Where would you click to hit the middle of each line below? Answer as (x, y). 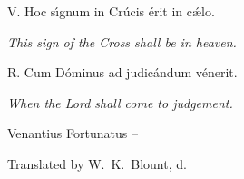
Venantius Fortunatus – (73, 133)
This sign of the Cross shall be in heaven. (122, 41)
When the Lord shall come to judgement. (120, 102)
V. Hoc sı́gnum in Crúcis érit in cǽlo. (111, 11)
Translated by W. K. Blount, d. (97, 163)
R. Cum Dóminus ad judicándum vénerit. (122, 72)
